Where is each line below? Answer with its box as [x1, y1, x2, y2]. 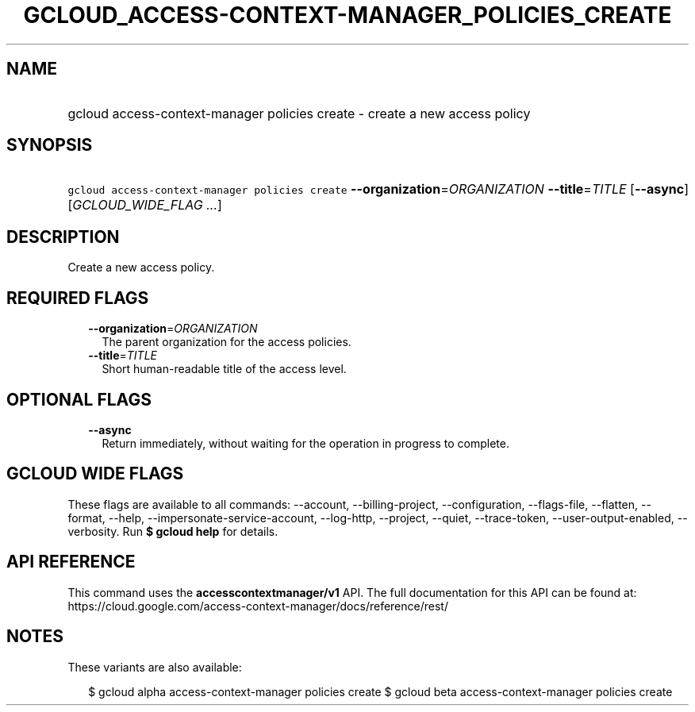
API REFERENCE [6, 552, 136, 572]
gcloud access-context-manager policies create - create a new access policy [67, 105, 531, 121]
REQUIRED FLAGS [6, 287, 149, 308]
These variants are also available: [67, 660, 242, 674]
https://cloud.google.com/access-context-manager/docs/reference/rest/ [67, 598, 448, 613]
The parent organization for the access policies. [102, 335, 351, 349]
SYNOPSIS [6, 135, 93, 156]
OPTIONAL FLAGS [6, 389, 152, 410]
